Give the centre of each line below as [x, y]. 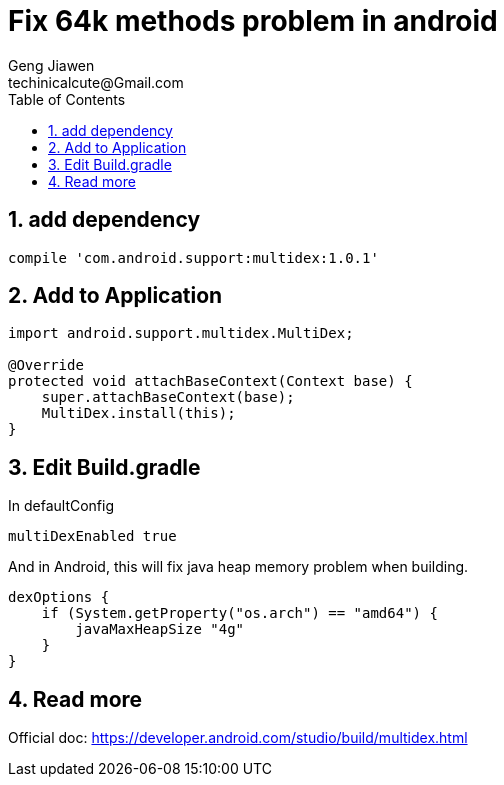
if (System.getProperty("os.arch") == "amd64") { [239, 613]
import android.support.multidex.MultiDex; [181, 333]
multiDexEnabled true [92, 536]
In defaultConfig [61, 506]
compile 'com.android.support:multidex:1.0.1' [193, 257]
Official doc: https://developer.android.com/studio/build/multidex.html [238, 738]
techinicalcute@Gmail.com [96, 82]
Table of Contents [67, 99]
